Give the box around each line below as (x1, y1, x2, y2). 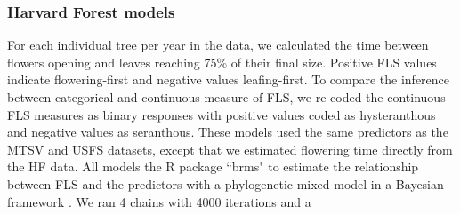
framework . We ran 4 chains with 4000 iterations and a (7, 192, 311, 210)
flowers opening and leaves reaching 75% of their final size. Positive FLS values (7, 52, 437, 71)
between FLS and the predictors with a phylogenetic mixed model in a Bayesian (7, 174, 444, 193)
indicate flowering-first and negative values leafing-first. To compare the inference (7, 70, 450, 89)
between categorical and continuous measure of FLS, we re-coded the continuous (7, 88, 446, 106)
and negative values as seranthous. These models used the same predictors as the (7, 123, 448, 141)
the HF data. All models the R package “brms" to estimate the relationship (7, 157, 419, 176)
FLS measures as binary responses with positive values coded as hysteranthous (7, 105, 436, 123)
